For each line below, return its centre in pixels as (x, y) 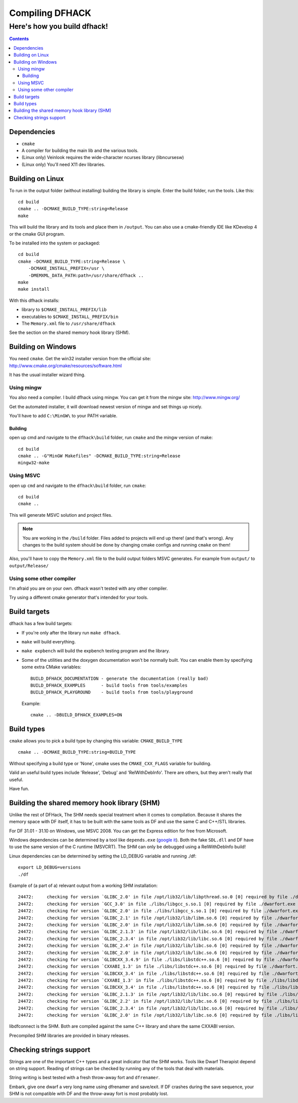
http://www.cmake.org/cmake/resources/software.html (66, 366)
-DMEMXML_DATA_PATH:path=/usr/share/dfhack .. (86, 275)
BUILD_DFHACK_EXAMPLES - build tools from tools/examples (109, 685)
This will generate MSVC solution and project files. (61, 515)
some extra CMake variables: (51, 667)
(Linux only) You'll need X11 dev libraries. (63, 164)
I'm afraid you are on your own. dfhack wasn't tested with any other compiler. (89, 588)
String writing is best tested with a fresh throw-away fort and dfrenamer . (84, 1078)
